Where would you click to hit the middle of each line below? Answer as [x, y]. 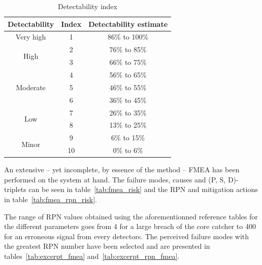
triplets [15, 189]
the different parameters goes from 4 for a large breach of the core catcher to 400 [130, 226]
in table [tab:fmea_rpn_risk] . [51, 199]
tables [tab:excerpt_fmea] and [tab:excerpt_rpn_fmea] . [92, 256]
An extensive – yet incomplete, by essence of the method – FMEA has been [122, 169]
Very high [31, 37]
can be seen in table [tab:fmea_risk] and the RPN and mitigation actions [143, 189]
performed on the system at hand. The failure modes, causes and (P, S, [115, 179]
